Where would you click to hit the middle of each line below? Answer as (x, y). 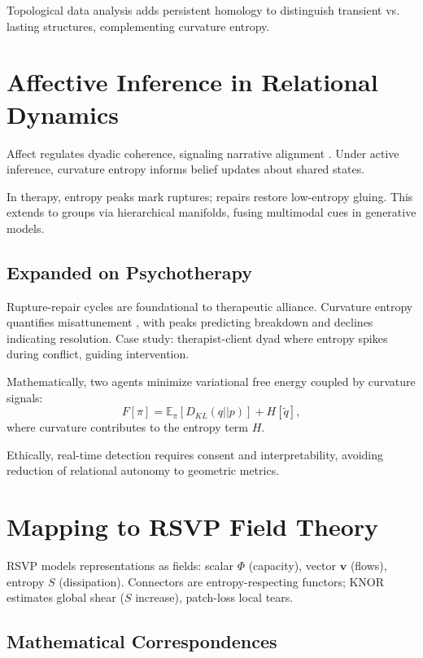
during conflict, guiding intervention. (98, 354)
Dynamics (63, 114)
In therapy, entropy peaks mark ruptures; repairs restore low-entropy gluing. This (210, 196)
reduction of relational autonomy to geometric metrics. (143, 470)
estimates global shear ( (65, 597)
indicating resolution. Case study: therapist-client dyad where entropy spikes (197, 338)
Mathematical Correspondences (142, 641)
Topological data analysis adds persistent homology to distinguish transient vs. (203, 10)
